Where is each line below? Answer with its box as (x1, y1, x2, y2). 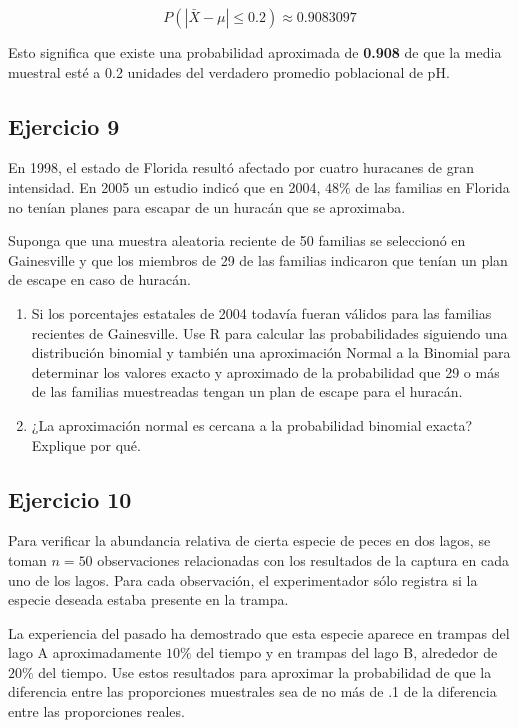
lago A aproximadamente (8, 642, 162, 663)
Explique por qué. (31, 434, 141, 455)
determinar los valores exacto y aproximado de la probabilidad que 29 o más (31, 361, 500, 382)
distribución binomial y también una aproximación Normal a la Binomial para (31, 342, 511, 363)
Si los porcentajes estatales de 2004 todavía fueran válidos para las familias (31, 302, 492, 323)
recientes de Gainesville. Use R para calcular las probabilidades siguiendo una (31, 322, 508, 343)
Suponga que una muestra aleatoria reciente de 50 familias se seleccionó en (8, 230, 466, 251)
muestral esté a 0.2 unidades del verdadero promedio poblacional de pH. (8, 61, 450, 82)
